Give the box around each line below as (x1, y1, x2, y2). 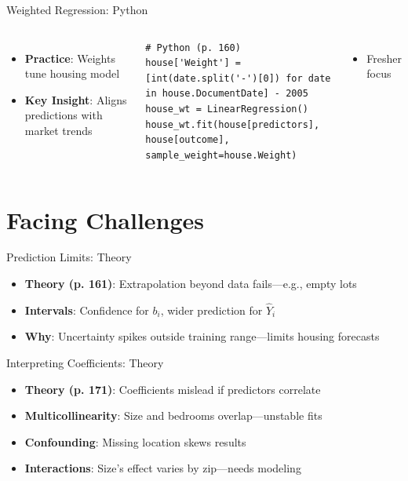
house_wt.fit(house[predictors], (145, 118, 320, 130)
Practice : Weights (24, 49, 115, 66)
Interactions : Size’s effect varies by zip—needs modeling (24, 460, 301, 476)
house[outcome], (145, 134, 230, 146)
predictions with (24, 107, 103, 123)
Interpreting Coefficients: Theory (6, 355, 164, 371)
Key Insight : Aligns (24, 91, 127, 107)
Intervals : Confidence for (24, 301, 149, 318)
